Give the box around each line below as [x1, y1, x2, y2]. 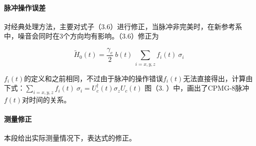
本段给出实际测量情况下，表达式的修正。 [4, 133, 136, 143]
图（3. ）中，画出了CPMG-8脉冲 [144, 83, 250, 93]
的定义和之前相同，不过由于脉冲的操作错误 [24, 73, 163, 83]
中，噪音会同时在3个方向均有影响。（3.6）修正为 [4, 31, 159, 41]
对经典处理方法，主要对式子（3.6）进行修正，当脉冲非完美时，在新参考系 [4, 21, 242, 31]
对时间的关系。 [22, 94, 71, 104]
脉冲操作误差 [4, 2, 46, 12]
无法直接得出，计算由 [183, 73, 253, 83]
